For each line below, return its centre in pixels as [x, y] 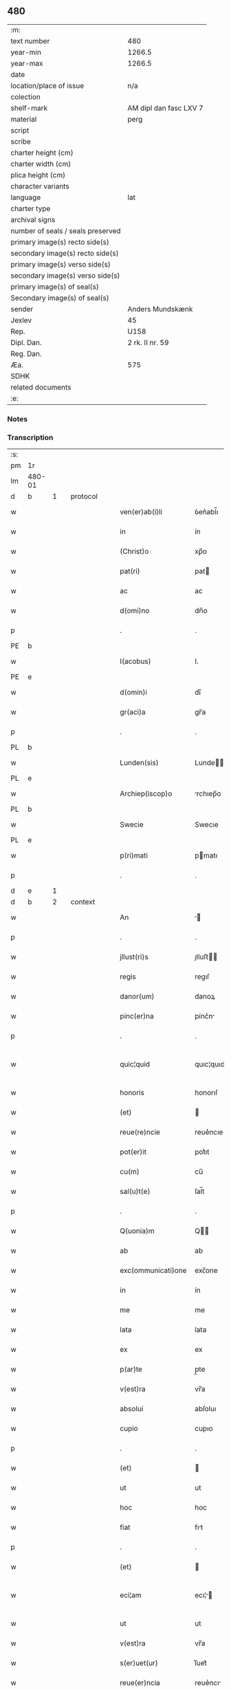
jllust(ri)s [134, 957]
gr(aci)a [133, 712]
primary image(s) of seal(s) [55, 287]
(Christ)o [134, 551]
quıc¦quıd [210, 1065]
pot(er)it [133, 1152]
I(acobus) [135, 661]
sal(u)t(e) [135, 1192]
